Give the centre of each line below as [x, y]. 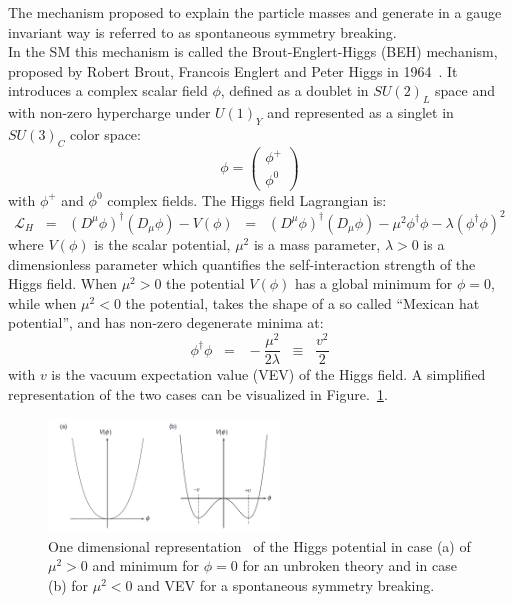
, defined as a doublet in [294, 90]
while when [42, 302]
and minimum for [146, 565]
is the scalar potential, [162, 243]
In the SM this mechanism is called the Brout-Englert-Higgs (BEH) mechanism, [253, 51]
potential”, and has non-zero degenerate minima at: [166, 322]
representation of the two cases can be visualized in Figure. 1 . [198, 393]
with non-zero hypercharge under [109, 112]
